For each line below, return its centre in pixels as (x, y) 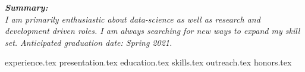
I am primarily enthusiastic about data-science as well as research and (133, 19)
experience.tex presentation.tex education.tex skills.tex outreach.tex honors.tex (148, 62)
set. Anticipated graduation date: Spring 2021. (89, 42)
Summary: (26, 7)
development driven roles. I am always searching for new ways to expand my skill (152, 31)
